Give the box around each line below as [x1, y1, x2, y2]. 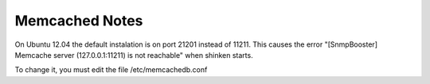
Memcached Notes [14, 12, 143, 29]
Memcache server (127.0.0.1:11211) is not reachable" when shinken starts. [14, 50, 254, 59]
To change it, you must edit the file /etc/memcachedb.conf [14, 65, 208, 74]
